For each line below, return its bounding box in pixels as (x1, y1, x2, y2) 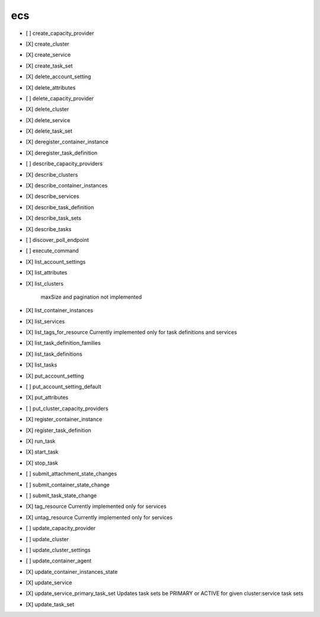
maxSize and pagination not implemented (40, 293, 142, 300)
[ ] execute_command (25, 247, 79, 254)
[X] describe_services (25, 193, 79, 200)
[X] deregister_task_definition (25, 149, 98, 156)
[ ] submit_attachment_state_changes (25, 470, 117, 477)
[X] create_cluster (25, 40, 69, 47)
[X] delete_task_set (25, 127, 73, 135)
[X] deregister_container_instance (25, 138, 109, 145)
